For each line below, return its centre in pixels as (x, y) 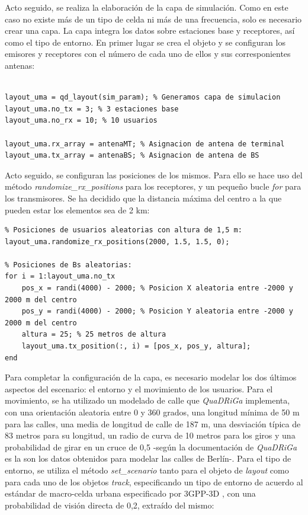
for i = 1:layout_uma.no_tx (60, 276)
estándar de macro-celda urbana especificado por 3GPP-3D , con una (130, 493)
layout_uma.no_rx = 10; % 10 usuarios (81, 121)
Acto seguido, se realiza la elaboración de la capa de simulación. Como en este (147, 7)
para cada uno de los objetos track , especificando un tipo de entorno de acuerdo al (154, 482)
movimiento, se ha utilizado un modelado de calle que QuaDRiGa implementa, (147, 400)
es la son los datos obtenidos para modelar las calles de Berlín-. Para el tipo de (148, 458)
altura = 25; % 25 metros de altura (94, 335)
